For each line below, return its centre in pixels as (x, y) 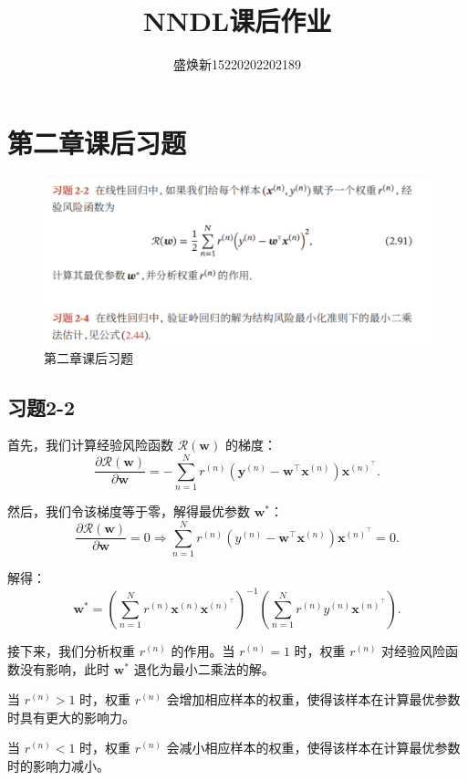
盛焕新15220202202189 (237, 64)
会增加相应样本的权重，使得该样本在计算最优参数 (313, 699)
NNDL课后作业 (237, 21)
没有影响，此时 (64, 668)
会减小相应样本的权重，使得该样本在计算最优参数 (313, 748)
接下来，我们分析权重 (71, 651)
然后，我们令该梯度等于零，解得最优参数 (129, 511)
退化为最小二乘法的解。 (204, 668)
